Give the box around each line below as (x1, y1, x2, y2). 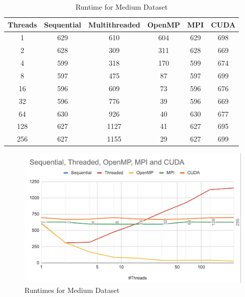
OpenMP (147, 19, 180, 30)
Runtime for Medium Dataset (75, 2, 168, 12)
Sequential (44, 19, 81, 30)
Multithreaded (88, 19, 140, 30)
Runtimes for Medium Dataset (24, 285, 120, 295)
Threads (8, 19, 37, 30)
